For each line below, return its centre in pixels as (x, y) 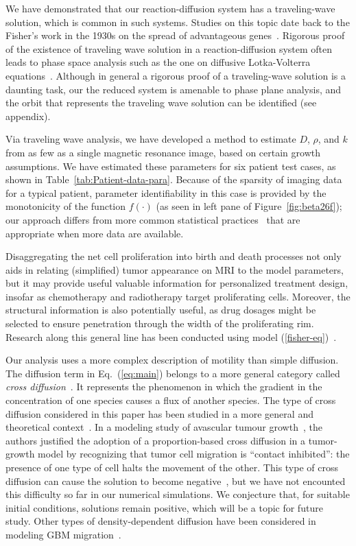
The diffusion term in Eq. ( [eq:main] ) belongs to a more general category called (173, 373)
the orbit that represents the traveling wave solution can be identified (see (161, 103)
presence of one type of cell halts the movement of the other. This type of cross (172, 467)
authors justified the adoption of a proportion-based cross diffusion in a (156, 440)
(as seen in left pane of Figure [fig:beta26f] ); (249, 206)
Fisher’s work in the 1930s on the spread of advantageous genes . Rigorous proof (175, 35)
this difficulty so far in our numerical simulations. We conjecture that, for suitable (178, 494)
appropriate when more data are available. (95, 233)
